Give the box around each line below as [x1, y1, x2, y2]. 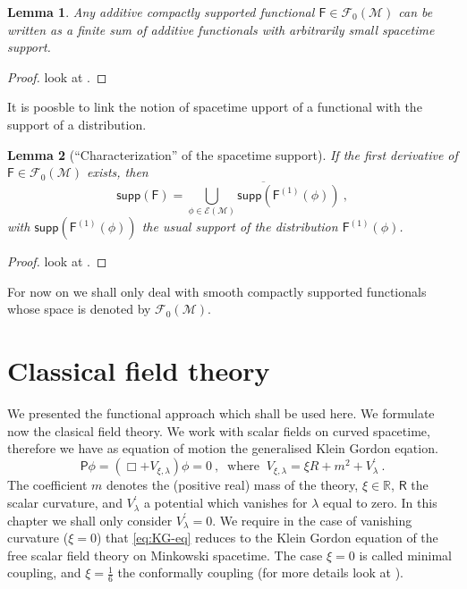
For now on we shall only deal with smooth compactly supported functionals [7, 282, 427, 300]
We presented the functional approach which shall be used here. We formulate [7, 404, 435, 423]
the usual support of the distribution [141, 217, 338, 236]
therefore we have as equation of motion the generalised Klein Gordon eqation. [7, 439, 438, 458]
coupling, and [7, 563, 81, 582]
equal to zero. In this [323, 493, 437, 512]
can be [398, 3, 433, 21]
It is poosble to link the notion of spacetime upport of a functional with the [7, 97, 422, 116]
